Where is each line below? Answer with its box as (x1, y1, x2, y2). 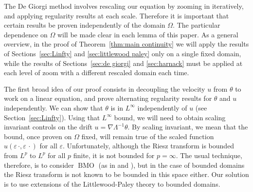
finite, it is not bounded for (73, 150, 155, 160)
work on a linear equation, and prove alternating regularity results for (4, 93, 212, 103)
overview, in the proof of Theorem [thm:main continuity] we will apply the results (4, 39, 249, 49)
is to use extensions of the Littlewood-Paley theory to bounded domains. (4, 178, 220, 189)
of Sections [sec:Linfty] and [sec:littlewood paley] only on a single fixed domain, (4, 48, 241, 58)
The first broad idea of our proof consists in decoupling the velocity (4, 83, 205, 94)
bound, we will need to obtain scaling (114, 112, 226, 122)
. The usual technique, (176, 150, 242, 160)
